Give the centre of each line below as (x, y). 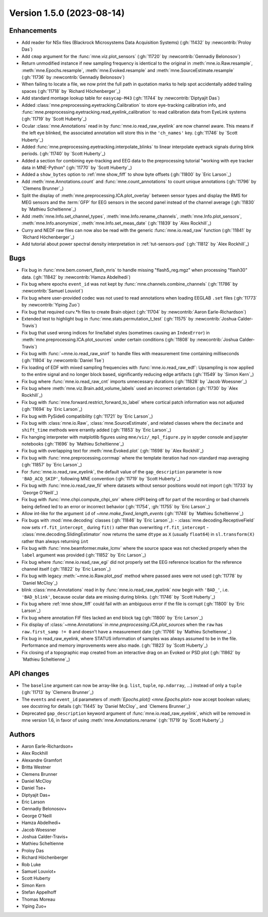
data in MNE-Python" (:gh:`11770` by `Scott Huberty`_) (77, 168)
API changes (29, 673)
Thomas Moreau (38, 899)
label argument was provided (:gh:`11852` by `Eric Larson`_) (84, 555)
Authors (22, 734)
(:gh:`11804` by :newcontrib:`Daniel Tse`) (63, 361)
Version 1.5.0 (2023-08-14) (67, 13)
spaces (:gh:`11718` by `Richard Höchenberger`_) (71, 91)
